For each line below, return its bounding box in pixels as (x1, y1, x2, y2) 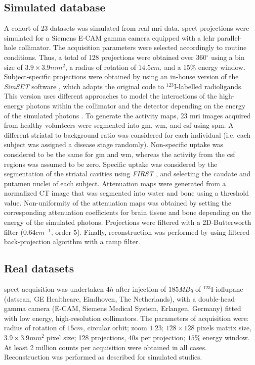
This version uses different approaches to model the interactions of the (4, 91, 217, 101)
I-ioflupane (211, 284, 243, 294)
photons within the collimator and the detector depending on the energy (26, 100, 246, 110)
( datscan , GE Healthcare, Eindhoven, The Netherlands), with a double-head (4, 293, 235, 304)
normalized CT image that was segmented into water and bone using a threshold (4, 188, 249, 198)
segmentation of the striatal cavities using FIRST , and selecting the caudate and (4, 168, 251, 179)
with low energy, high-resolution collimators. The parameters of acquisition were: (4, 313, 249, 323)
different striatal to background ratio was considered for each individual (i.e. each (4, 129, 251, 140)
